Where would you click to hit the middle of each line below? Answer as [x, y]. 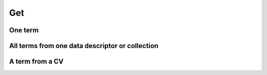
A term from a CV [36, 62]
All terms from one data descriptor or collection [84, 46]
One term [24, 30]
